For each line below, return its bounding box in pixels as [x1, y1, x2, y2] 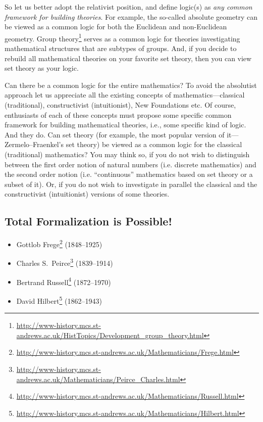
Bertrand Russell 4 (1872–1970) [16, 275, 111, 287]
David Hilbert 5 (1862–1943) [16, 294, 102, 306]
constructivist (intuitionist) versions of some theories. [5, 189, 170, 199]
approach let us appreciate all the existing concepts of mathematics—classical [5, 89, 245, 100]
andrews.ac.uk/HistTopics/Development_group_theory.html [16, 330, 204, 340]
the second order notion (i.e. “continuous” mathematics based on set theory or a [5, 169, 253, 179]
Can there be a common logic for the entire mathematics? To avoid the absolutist [5, 79, 257, 90]
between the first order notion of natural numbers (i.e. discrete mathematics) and [5, 159, 256, 169]
